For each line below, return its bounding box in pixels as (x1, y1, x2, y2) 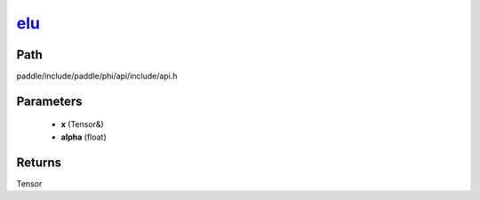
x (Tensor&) (60, 119, 104, 130)
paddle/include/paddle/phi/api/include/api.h (16, 71, 178, 82)
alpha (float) (60, 132, 107, 142)
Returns (16, 155, 62, 170)
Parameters (16, 93, 83, 108)
